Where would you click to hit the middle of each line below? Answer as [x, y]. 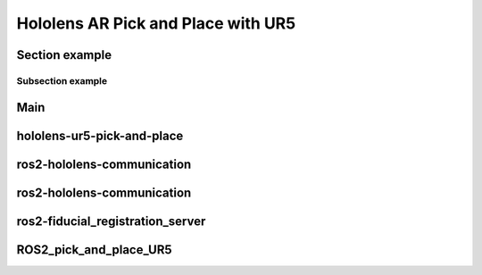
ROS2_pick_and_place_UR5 [95, 250]
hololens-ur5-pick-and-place [100, 135]
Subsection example [62, 80]
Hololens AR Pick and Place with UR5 [156, 23]
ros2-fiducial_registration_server [111, 221]
